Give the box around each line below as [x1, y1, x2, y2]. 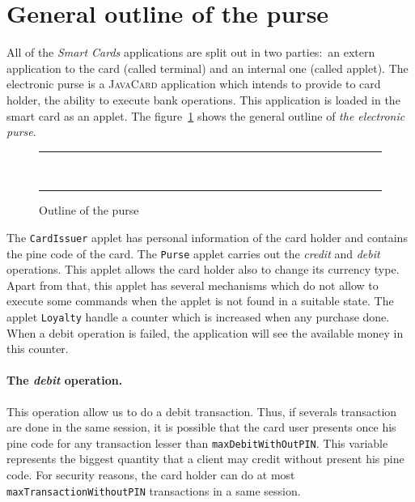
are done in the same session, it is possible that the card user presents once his [6, 419, 396, 436]
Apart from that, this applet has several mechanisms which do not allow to [6, 276, 379, 293]
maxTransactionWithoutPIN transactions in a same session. [6, 482, 301, 499]
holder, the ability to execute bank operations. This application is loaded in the [6, 91, 400, 108]
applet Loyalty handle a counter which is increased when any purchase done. [6, 308, 390, 325]
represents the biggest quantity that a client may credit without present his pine [6, 450, 404, 467]
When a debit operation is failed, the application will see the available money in [6, 324, 404, 341]
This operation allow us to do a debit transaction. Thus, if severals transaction [6, 402, 397, 419]
